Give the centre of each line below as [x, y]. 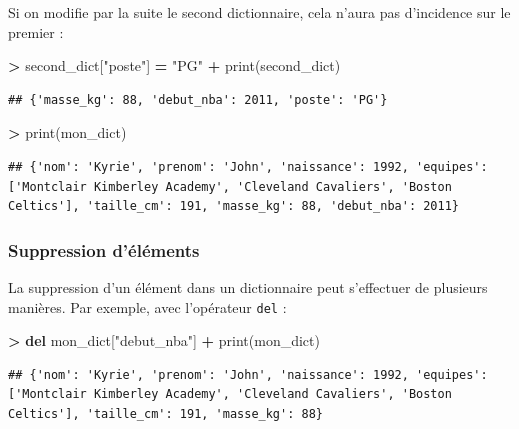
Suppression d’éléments [104, 249]
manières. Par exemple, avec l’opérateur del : [147, 306]
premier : [36, 31]
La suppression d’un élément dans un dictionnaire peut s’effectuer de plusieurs [248, 286]
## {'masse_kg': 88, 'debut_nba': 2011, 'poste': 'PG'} [198, 99]
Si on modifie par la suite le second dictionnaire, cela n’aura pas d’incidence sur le [259, 12]
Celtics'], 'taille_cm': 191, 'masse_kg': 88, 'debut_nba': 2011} [234, 206]
